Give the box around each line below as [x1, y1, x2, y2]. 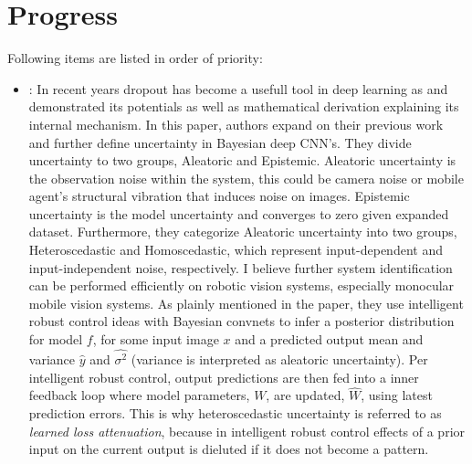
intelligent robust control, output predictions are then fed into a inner [28, 367, 419, 386]
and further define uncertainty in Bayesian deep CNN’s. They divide [28, 132, 412, 152]
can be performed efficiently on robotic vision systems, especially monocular [28, 276, 455, 295]
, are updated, [266, 385, 345, 405]
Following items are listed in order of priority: [7, 48, 263, 68]
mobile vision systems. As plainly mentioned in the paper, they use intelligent [28, 293, 464, 312]
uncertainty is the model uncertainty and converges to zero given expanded [28, 204, 449, 223]
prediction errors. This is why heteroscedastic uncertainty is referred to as [28, 403, 442, 422]
